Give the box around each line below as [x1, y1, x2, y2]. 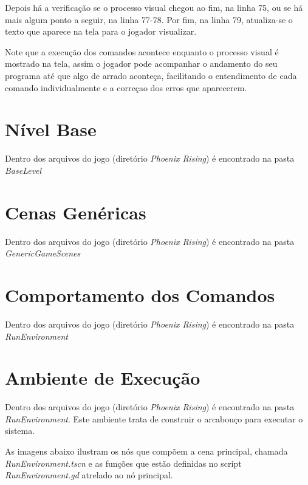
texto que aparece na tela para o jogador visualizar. [5, 25, 197, 38]
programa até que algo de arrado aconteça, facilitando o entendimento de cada [5, 69, 297, 81]
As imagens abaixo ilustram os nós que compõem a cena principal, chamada [5, 445, 288, 457]
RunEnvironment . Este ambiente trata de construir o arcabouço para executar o [5, 412, 303, 425]
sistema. [5, 424, 35, 437]
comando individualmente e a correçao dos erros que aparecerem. [5, 81, 247, 94]
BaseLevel [5, 163, 42, 176]
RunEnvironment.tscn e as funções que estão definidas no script [5, 456, 242, 469]
